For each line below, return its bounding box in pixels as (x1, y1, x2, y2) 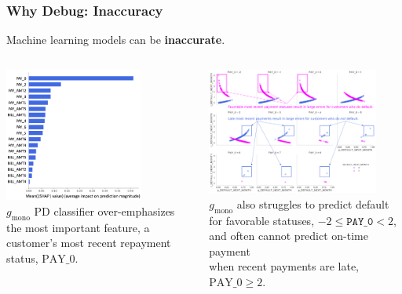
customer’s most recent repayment (6, 234, 171, 251)
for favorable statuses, (209, 212, 315, 228)
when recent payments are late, (209, 258, 360, 274)
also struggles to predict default (236, 195, 389, 212)
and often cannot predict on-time (209, 227, 368, 244)
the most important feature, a (6, 219, 150, 235)
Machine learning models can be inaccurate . (6, 31, 225, 48)
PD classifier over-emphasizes (34, 203, 175, 220)
